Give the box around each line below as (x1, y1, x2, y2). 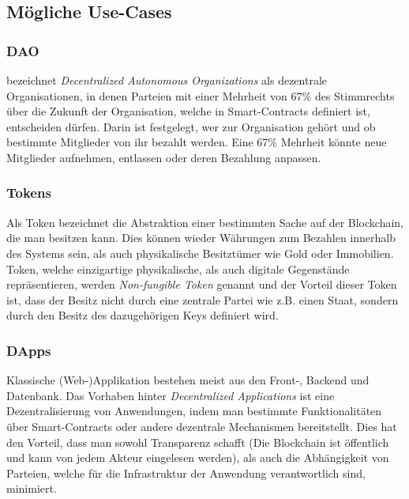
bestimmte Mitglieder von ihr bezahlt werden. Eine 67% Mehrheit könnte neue (6, 134, 387, 150)
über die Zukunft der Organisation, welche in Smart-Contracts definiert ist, (6, 103, 370, 119)
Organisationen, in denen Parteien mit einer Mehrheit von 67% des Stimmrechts (6, 87, 395, 104)
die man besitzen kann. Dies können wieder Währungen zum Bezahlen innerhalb (6, 229, 396, 246)
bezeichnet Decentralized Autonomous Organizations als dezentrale (6, 72, 328, 88)
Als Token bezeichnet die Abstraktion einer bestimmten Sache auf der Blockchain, (6, 214, 403, 230)
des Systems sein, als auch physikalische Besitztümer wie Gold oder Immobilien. (6, 244, 394, 261)
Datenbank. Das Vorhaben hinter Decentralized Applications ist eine (6, 387, 335, 403)
